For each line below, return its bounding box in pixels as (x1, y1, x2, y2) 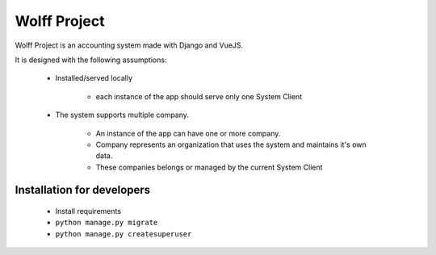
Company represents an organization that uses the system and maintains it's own (95, 140, 367, 149)
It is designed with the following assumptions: (15, 55, 167, 65)
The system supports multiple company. (55, 110, 190, 120)
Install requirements (55, 207, 121, 216)
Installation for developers (15, 183, 151, 197)
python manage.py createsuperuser (55, 229, 192, 238)
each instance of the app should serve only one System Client (95, 91, 303, 101)
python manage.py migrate (55, 218, 158, 228)
